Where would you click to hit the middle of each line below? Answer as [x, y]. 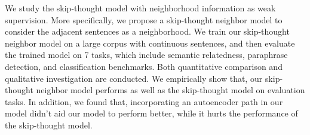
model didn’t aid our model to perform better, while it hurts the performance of [151, 113]
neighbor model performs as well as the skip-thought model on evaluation [171, 90]
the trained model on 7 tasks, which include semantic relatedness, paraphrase [146, 55]
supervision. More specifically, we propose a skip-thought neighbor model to [144, 19]
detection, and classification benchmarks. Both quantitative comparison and [144, 66]
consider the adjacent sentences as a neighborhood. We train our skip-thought [147, 31]
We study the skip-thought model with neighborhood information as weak [140, 8]
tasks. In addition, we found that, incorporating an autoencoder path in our [144, 101]
